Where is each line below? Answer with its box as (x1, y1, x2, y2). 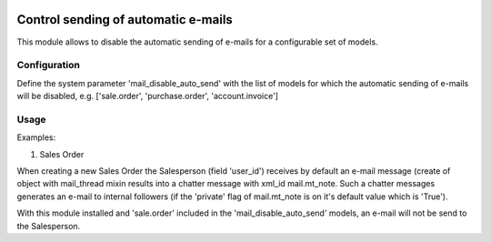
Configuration (16, 59, 81, 72)
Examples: (16, 132, 56, 143)
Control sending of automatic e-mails (16, 12, 234, 27)
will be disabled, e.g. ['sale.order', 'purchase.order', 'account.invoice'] (16, 91, 279, 102)
